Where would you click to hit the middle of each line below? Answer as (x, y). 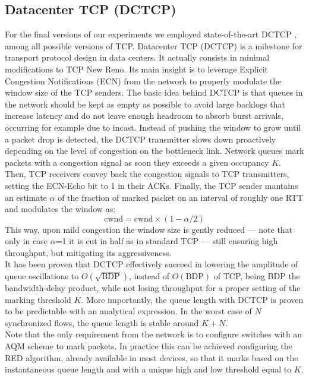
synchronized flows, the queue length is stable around (102, 322)
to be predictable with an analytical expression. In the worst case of (128, 311)
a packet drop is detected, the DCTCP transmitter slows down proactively (141, 139)
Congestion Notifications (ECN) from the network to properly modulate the (143, 80)
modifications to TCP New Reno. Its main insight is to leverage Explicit (137, 69)
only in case (26, 241)
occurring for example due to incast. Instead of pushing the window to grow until (153, 127)
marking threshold (38, 299)
